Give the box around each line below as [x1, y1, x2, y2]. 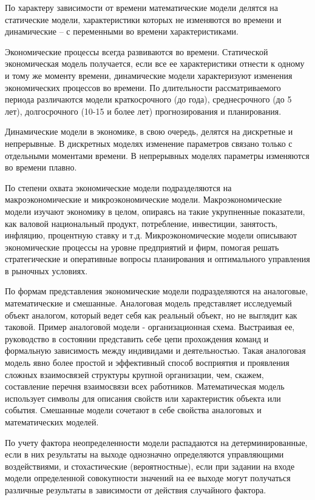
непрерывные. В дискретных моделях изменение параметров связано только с [5, 137, 293, 149]
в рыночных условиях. [5, 264, 88, 277]
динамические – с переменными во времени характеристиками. [5, 25, 239, 38]
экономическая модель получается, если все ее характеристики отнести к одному [5, 57, 305, 70]
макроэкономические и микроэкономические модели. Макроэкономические [5, 193, 282, 206]
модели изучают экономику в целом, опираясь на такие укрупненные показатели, [5, 204, 305, 217]
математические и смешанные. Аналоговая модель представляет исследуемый [5, 297, 292, 309]
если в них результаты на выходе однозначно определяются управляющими [5, 448, 284, 461]
